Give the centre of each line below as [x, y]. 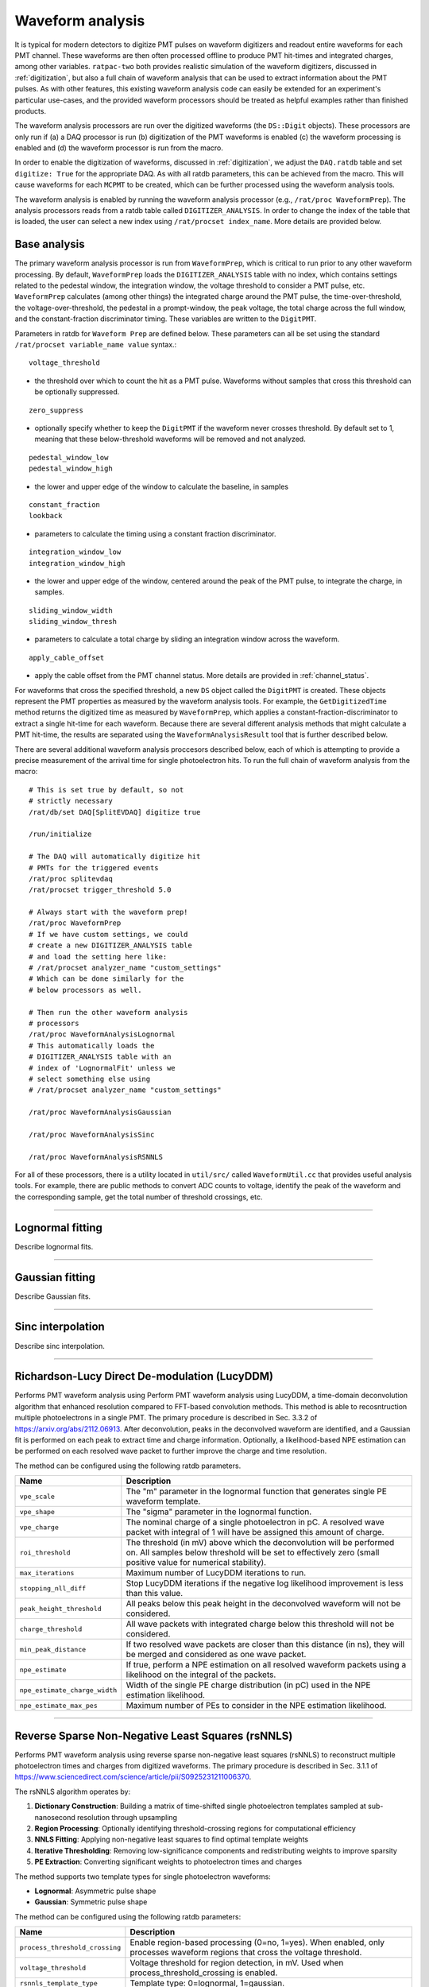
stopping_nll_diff [53, 1588]
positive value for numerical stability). [196, 1563]
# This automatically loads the [92, 1046]
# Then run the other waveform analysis [108, 1012]
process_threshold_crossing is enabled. [204, 1973]
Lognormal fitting [59, 1228]
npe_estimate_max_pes [59, 1705]
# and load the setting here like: [98, 957]
